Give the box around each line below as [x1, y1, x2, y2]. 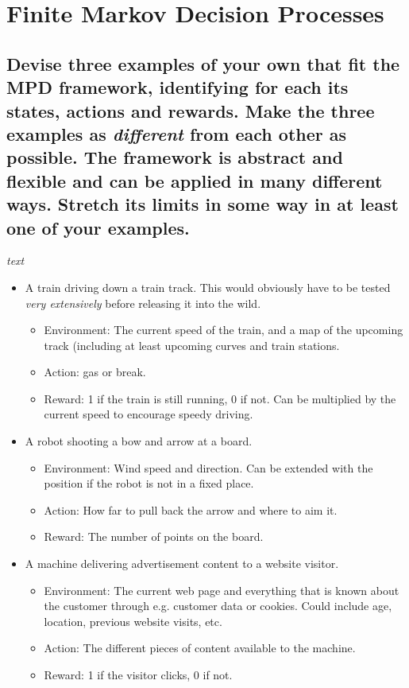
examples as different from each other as [6, 121, 347, 146]
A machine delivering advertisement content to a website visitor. [25, 555, 339, 572]
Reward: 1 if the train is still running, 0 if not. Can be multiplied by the [44, 390, 396, 406]
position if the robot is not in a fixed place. [44, 475, 254, 492]
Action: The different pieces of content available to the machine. [44, 639, 356, 656]
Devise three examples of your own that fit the [6, 51, 400, 76]
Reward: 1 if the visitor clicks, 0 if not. [44, 667, 233, 682]
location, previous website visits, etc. [44, 612, 222, 629]
